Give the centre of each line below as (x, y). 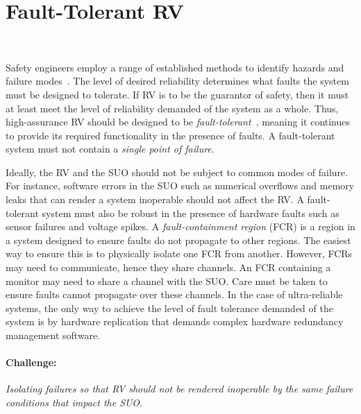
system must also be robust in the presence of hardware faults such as (191, 213)
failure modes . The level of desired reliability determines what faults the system (177, 81)
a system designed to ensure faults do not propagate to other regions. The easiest (178, 240)
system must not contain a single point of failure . (110, 149)
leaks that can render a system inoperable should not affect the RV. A (155, 199)
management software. (53, 335)
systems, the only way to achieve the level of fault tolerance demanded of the (169, 308)
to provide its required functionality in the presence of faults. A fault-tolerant (170, 135)
